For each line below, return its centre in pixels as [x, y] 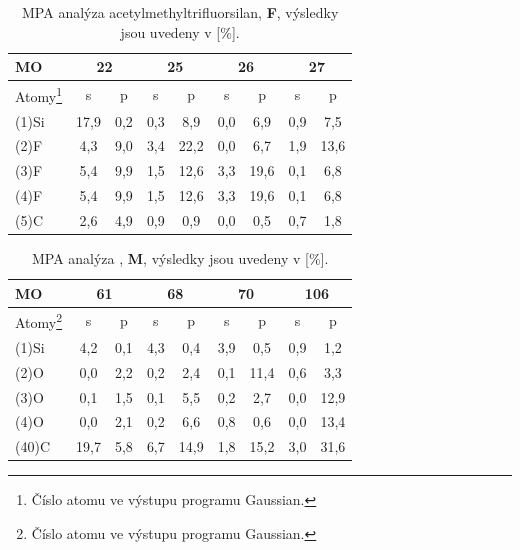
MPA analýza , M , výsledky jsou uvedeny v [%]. [180, 258]
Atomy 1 [39, 94]
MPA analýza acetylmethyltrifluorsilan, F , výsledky [180, 12]
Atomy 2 [39, 321]
